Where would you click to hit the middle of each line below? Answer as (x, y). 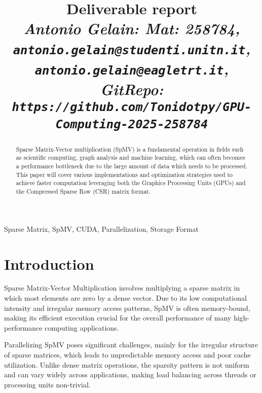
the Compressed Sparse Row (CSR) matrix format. (83, 191)
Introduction (49, 263)
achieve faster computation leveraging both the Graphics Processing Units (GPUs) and (131, 183)
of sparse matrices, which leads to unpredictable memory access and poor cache (127, 355)
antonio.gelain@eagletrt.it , (132, 68)
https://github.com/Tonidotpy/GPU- (132, 107)
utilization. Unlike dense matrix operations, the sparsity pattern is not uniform (127, 364)
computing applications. (82, 327)
